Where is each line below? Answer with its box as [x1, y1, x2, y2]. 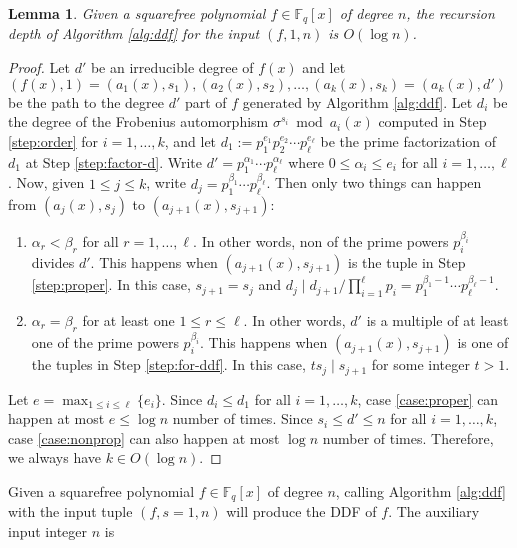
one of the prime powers [31, 332, 179, 353]
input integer [8, 521, 88, 542]
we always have [8, 447, 101, 468]
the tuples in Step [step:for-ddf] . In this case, [31, 354, 306, 375]
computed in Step [378, 111, 487, 132]
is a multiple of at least [366, 309, 509, 330]
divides [31, 251, 75, 272]
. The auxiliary [388, 501, 480, 522]
